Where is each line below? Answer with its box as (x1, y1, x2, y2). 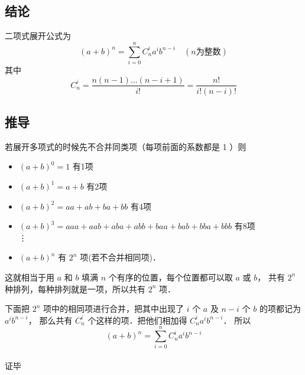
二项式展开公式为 (5, 30, 71, 42)
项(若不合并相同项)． (80, 251, 161, 263)
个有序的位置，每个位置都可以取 (108, 270, 233, 283)
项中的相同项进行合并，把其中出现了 (43, 302, 184, 315)
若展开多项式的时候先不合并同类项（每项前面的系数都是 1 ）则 (5, 140, 246, 152)
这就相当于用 (5, 270, 54, 283)
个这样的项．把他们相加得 (87, 314, 187, 326)
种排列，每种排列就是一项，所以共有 (5, 282, 145, 295)
